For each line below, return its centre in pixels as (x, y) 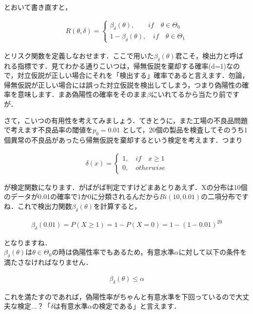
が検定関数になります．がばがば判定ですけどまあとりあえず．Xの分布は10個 (126, 187)
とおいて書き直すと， (38, 7)
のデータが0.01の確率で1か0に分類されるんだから (82, 196)
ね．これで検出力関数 (38, 206)
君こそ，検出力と (202, 55)
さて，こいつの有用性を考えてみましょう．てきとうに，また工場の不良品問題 (126, 120)
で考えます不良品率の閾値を (48, 130)
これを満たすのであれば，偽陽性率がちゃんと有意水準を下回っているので (120, 296)
